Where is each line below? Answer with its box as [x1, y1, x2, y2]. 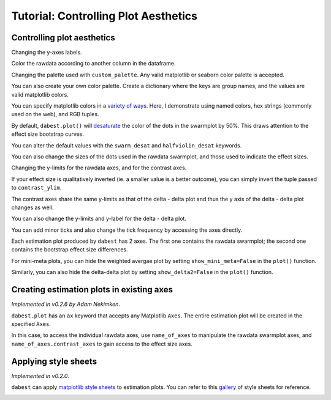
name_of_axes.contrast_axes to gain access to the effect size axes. [11, 340, 192, 347]
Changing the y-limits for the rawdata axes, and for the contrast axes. [11, 164, 187, 171]
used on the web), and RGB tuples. [11, 111, 99, 118]
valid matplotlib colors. [11, 91, 69, 98]
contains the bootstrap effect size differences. [11, 246, 128, 253]
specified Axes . [11, 320, 51, 327]
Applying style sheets [11, 356, 97, 366]
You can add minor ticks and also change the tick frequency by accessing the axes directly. [11, 226, 243, 234]
